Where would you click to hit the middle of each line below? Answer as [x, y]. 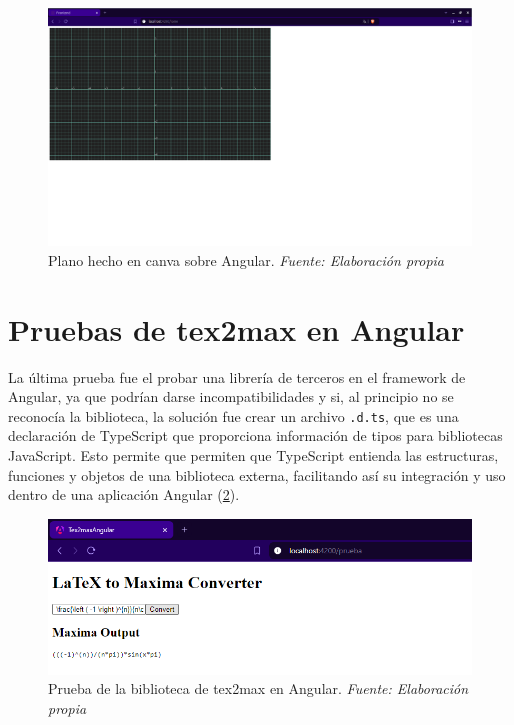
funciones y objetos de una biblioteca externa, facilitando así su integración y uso [257, 474]
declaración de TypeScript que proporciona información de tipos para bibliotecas [255, 435]
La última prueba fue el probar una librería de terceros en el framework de [237, 376]
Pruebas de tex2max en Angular [236, 328]
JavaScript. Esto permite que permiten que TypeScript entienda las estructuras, [253, 455]
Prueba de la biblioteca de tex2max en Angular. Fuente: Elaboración [258, 688]
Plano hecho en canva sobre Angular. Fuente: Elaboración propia [246, 259]
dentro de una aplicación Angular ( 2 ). [124, 494]
